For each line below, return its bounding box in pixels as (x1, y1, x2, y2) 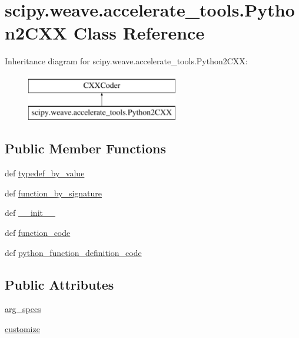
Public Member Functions (5, 139, 166, 157)
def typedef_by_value (5, 167, 85, 179)
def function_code (5, 227, 71, 239)
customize (5, 323, 40, 335)
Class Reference (73, 21, 205, 45)
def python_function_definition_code (5, 246, 142, 258)
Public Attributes (5, 275, 114, 293)
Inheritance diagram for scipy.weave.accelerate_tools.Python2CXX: (5, 55, 248, 67)
